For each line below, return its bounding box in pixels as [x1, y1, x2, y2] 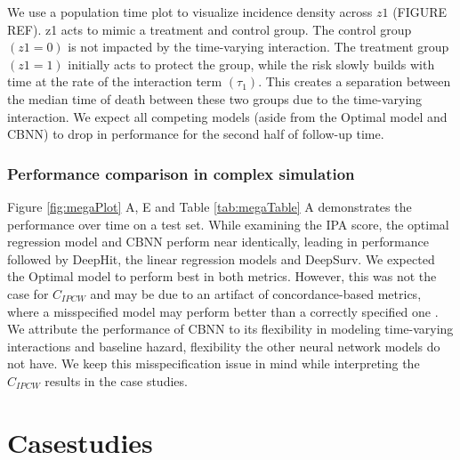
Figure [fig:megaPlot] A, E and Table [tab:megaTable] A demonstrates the [7, 197, 412, 215]
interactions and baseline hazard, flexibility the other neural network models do [7, 336, 440, 355]
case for [7, 284, 49, 303]
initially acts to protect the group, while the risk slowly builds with [68, 54, 435, 73]
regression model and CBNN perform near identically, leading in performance [7, 232, 429, 251]
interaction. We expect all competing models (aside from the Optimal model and [7, 107, 448, 125]
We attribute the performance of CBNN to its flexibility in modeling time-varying [7, 319, 454, 338]
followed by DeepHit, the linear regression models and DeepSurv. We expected [7, 249, 435, 268]
